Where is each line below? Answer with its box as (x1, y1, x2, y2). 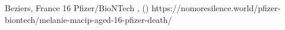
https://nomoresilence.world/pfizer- (151, 2, 281, 14)
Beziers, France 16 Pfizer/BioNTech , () (5, 2, 149, 14)
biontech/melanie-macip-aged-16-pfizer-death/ (5, 13, 172, 25)
